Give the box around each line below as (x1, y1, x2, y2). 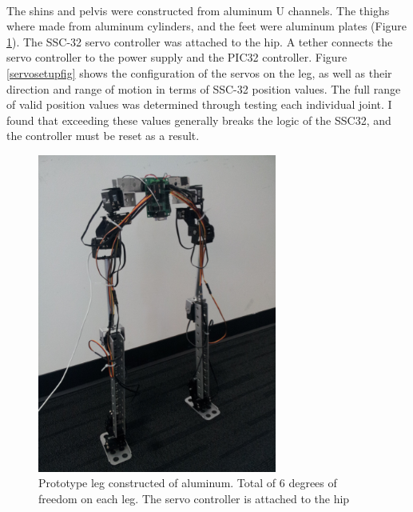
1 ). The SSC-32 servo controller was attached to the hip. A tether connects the (6, 33, 393, 50)
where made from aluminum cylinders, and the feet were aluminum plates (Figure (6, 18, 407, 34)
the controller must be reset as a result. (6, 127, 200, 144)
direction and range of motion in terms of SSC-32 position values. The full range (6, 80, 401, 97)
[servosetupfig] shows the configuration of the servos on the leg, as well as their (6, 64, 392, 81)
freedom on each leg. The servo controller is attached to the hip (38, 490, 350, 506)
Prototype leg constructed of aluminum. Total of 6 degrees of (38, 474, 337, 491)
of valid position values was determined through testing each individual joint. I (6, 96, 392, 113)
